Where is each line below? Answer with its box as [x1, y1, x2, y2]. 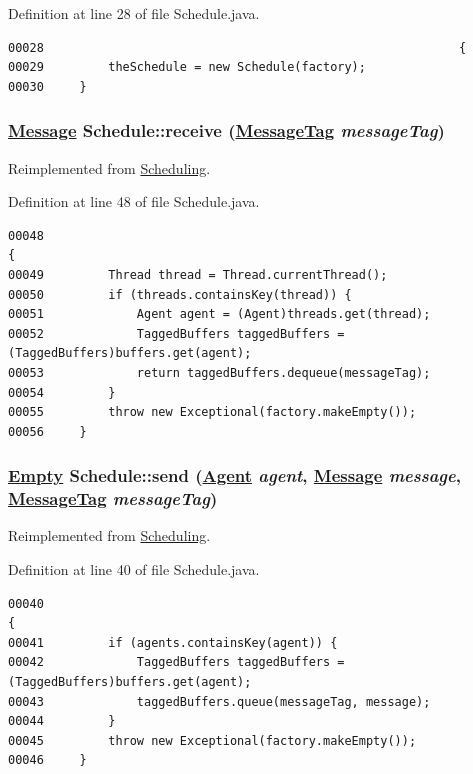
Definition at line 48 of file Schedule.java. [8, 191, 260, 212]
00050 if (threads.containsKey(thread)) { [8, 287, 352, 302]
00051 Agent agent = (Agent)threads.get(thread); [8, 307, 431, 322]
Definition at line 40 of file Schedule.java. [8, 559, 260, 580]
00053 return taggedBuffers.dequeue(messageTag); [8, 365, 431, 380]
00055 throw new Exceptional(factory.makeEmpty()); [8, 405, 417, 420]
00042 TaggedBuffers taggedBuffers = [8, 655, 345, 670]
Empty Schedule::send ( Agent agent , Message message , [8, 463, 461, 488]
